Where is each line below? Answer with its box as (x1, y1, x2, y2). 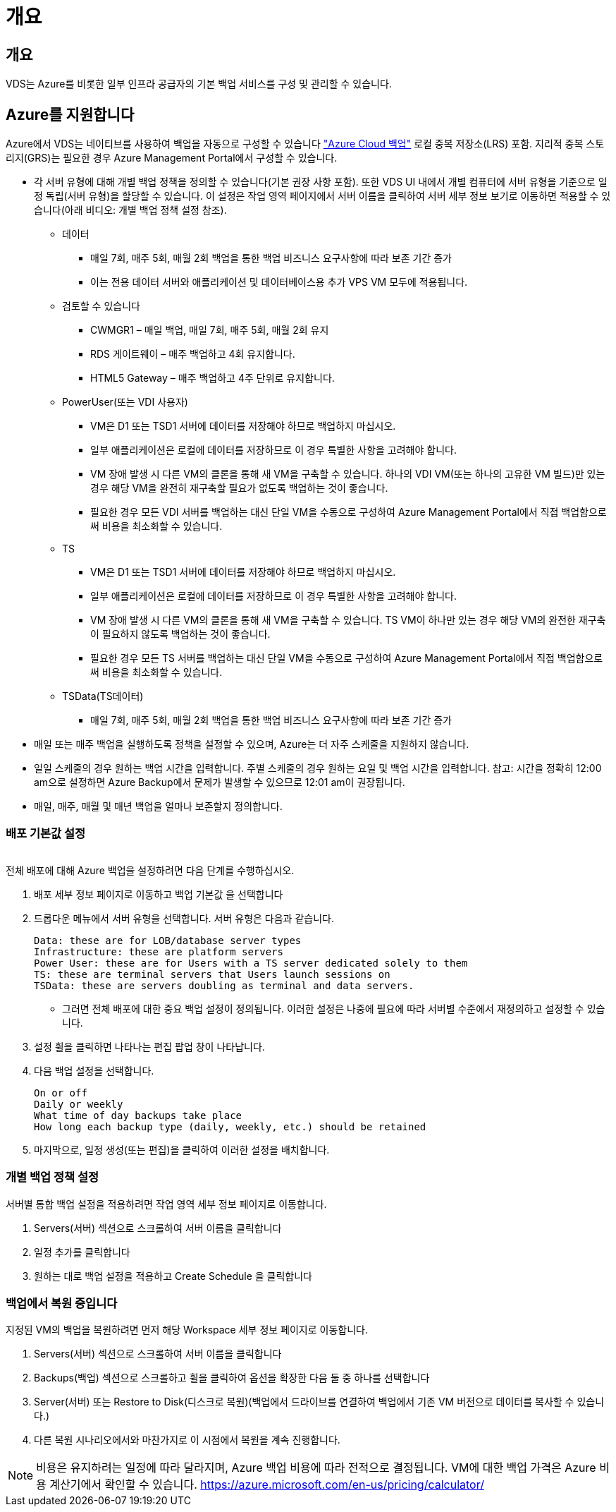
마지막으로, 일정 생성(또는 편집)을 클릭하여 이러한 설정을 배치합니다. (34, 1143, 330, 1156)
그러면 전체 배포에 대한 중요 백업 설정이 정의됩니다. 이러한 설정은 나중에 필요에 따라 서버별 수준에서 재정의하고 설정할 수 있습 (62, 1002, 605, 1015)
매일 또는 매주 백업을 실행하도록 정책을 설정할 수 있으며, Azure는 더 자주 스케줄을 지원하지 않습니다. (34, 738, 469, 751)
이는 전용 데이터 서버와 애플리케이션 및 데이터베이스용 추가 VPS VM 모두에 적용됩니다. (90, 276, 468, 289)
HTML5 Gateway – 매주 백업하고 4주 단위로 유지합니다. (90, 372, 335, 385)
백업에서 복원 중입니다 (6, 1295, 118, 1310)
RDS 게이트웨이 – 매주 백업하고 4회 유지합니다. (90, 348, 295, 361)
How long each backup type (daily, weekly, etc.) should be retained (34, 1120, 426, 1132)
